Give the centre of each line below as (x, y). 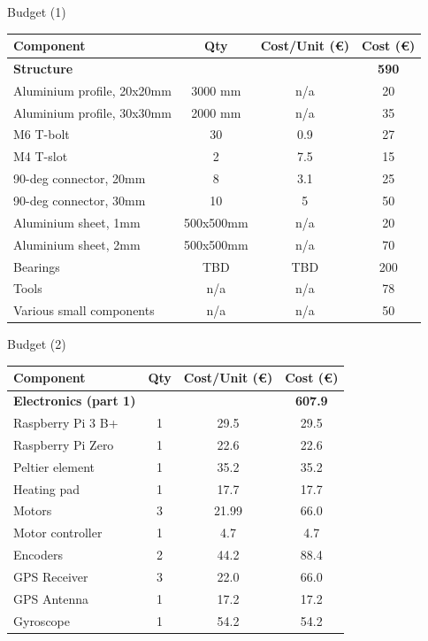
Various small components (84, 310)
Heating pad (47, 488)
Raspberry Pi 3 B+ (66, 423)
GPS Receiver (51, 576)
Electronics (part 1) (75, 401)
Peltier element (54, 466)
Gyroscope (42, 620)
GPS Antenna (51, 598)
